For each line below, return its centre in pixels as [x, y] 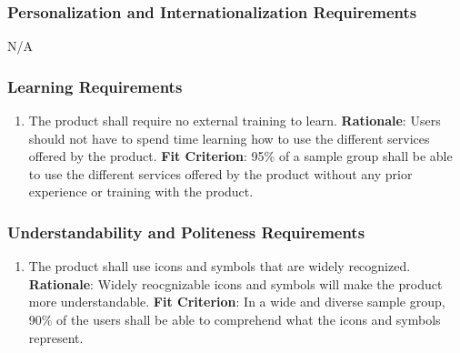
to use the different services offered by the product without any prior [220, 173]
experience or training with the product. [141, 192]
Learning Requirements [95, 86]
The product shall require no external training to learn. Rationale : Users [235, 121]
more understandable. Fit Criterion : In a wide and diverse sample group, [237, 302]
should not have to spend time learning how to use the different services [229, 138]
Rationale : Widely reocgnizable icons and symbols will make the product [235, 283]
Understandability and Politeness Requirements [186, 232]
